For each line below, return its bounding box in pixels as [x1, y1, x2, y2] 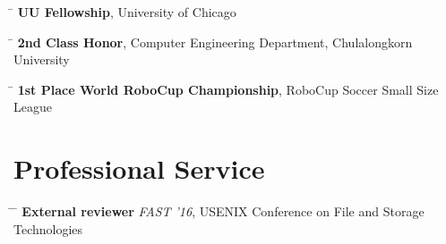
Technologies [13, 219, 83, 238]
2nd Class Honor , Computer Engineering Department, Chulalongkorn [17, 32, 413, 51]
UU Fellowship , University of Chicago [17, 3, 236, 21]
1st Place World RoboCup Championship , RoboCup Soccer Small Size [17, 80, 439, 98]
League [13, 97, 52, 116]
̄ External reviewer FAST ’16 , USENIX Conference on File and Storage [13, 202, 425, 221]
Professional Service [13, 150, 265, 187]
